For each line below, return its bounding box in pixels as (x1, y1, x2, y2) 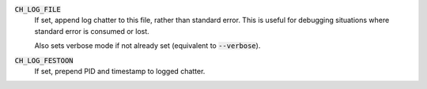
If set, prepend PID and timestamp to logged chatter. (34, 66, 206, 76)
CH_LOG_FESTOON (14, 56, 74, 65)
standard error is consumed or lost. (34, 26, 149, 35)
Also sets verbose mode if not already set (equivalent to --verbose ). (34, 41, 261, 50)
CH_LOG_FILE (14, 5, 61, 13)
